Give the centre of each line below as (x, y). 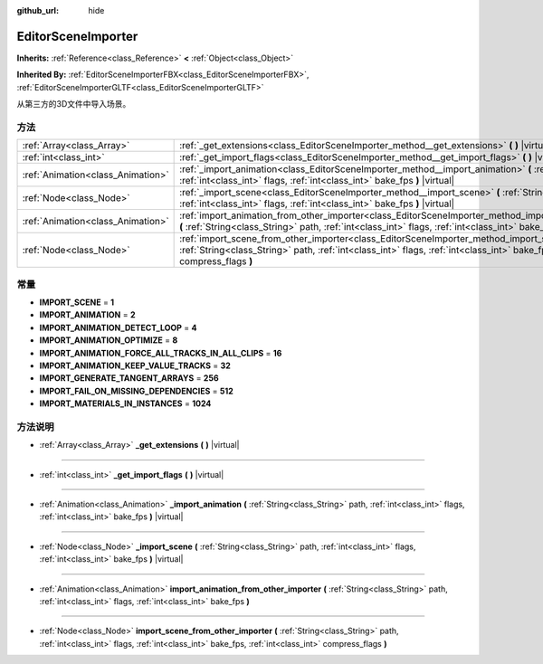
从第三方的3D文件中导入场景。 (74, 104)
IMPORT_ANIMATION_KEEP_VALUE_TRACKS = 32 (135, 365)
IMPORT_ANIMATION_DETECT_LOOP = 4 (118, 327)
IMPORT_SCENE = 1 (77, 302)
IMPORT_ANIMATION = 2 (87, 315)
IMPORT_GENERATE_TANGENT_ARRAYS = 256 (129, 378)
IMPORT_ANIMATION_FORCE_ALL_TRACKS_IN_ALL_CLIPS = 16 (161, 353)
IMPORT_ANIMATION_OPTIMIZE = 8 (109, 340)
